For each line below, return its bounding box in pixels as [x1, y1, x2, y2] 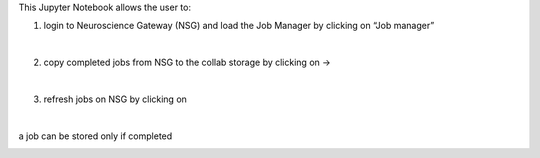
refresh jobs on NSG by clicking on [43, 93, 187, 105]
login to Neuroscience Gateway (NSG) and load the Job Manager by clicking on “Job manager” [43, 20, 435, 32]
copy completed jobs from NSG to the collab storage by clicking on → [43, 56, 331, 69]
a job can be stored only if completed [18, 130, 173, 142]
